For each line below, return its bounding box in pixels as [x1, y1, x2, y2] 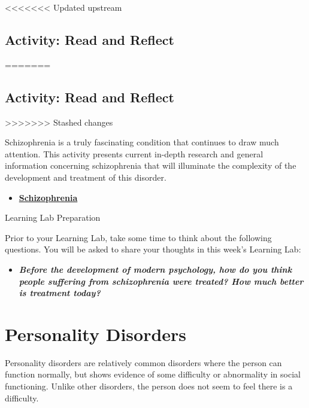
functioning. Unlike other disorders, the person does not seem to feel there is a [5, 380, 293, 392]
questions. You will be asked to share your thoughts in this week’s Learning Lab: [5, 243, 301, 255]
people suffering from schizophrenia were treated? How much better [19, 275, 304, 287]
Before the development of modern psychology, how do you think [19, 263, 292, 275]
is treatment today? [19, 287, 101, 299]
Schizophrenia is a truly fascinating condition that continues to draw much [5, 136, 279, 148]
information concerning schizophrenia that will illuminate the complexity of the [5, 159, 296, 172]
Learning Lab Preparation [5, 211, 101, 224]
